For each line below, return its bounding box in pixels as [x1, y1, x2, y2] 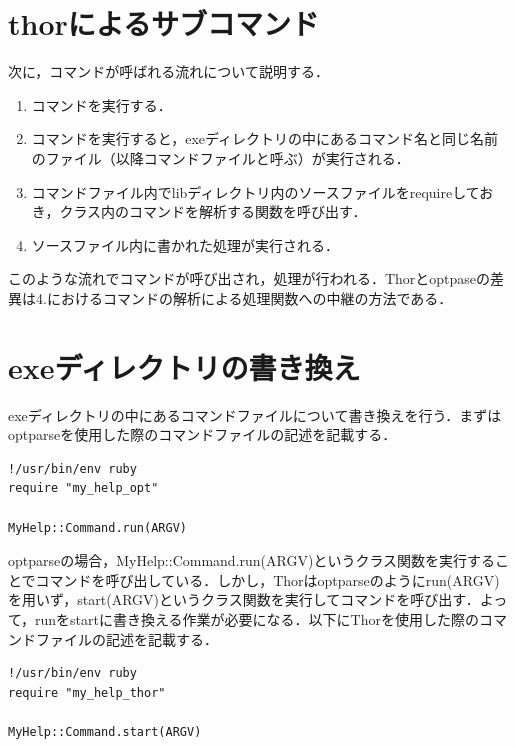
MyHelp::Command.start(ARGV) [8, 724, 202, 739]
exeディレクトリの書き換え [8, 346, 361, 387]
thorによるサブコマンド [8, 3, 319, 44]
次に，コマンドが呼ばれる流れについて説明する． [8, 61, 329, 82]
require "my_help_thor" [8, 685, 166, 700]
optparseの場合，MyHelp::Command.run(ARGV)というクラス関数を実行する [8, 550, 496, 571]
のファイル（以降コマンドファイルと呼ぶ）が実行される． [31, 147, 410, 168]
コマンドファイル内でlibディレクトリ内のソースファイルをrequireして [31, 181, 480, 202]
